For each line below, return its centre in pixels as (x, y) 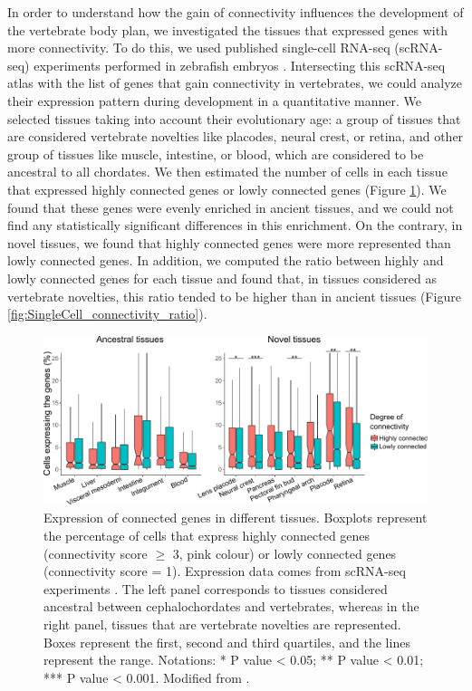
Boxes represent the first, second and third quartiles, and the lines (227, 642)
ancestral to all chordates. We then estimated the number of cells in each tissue (227, 172)
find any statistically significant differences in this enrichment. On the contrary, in (235, 225)
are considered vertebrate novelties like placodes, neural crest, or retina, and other (236, 136)
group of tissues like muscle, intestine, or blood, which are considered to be (216, 154)
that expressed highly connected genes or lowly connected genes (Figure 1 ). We (227, 189)
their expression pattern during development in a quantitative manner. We (214, 100)
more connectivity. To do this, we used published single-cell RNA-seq (199, 48)
